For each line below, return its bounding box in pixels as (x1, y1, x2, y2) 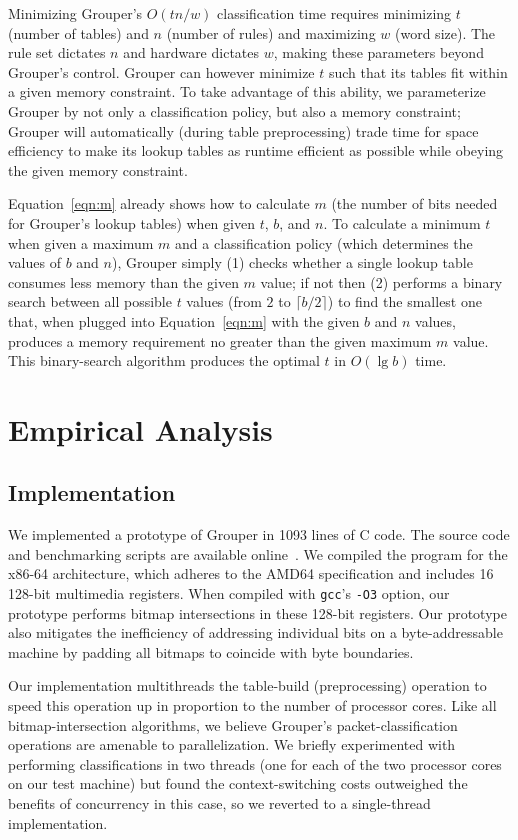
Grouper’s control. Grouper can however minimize (8, 61, 315, 82)
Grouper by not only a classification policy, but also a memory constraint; (8, 100, 461, 121)
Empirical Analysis (8, 408, 273, 449)
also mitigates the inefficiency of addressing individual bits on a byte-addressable (8, 622, 503, 643)
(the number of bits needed (331, 193, 498, 214)
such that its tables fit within (328, 61, 508, 82)
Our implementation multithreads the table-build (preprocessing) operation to (8, 675, 487, 696)
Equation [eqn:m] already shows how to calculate (8, 193, 310, 214)
